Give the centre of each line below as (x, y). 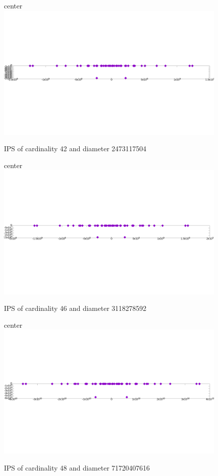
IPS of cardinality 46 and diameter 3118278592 (75, 308)
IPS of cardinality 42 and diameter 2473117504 (75, 149)
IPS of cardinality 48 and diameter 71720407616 (77, 468)
